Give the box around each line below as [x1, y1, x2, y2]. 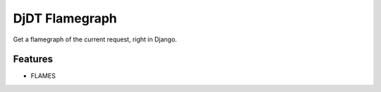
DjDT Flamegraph [13, 11, 118, 26]
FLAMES [30, 72, 56, 80]
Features [13, 53, 53, 65]
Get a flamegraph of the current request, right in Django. [13, 35, 178, 44]
